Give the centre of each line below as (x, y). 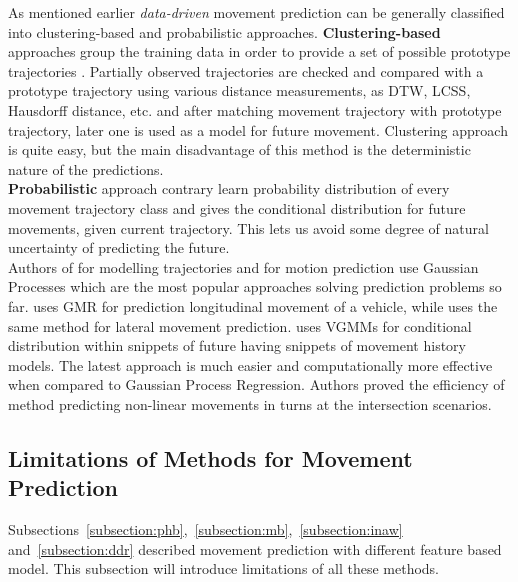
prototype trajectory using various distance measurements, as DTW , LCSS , (239, 90)
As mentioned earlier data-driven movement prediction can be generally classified (256, 12)
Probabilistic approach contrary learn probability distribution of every (229, 188)
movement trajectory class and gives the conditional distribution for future (237, 207)
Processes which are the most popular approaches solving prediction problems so (255, 286)
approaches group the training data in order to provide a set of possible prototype (259, 51)
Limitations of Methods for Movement (210, 457)
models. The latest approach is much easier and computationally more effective (250, 364)
